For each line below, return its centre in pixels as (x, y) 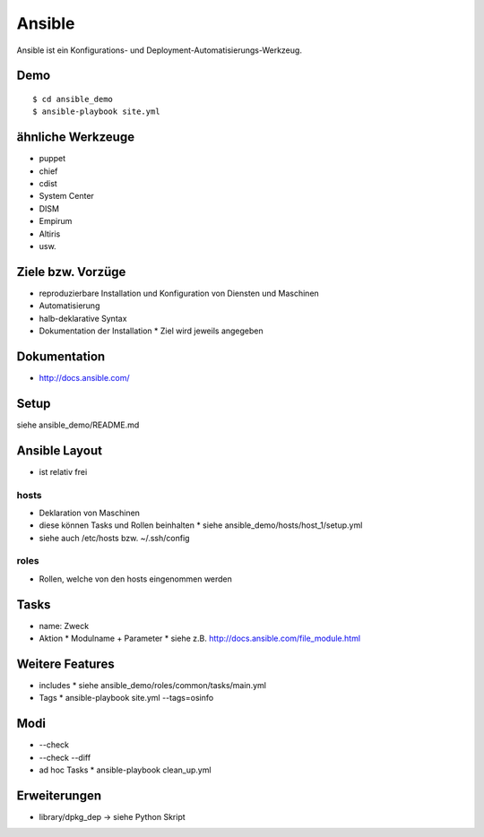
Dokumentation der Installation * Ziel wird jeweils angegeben (151, 331)
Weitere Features (66, 664)
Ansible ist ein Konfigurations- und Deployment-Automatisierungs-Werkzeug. (159, 50)
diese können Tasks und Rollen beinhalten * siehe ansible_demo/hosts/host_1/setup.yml (201, 525)
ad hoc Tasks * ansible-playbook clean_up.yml (125, 770)
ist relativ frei (63, 471)
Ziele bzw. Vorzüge (71, 272)
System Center (66, 196)
